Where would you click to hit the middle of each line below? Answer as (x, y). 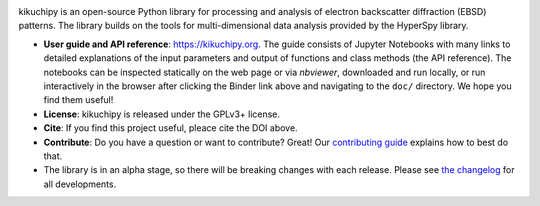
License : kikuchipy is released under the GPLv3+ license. (161, 114)
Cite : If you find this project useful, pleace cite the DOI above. (171, 128)
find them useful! (78, 100)
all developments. (80, 184)
